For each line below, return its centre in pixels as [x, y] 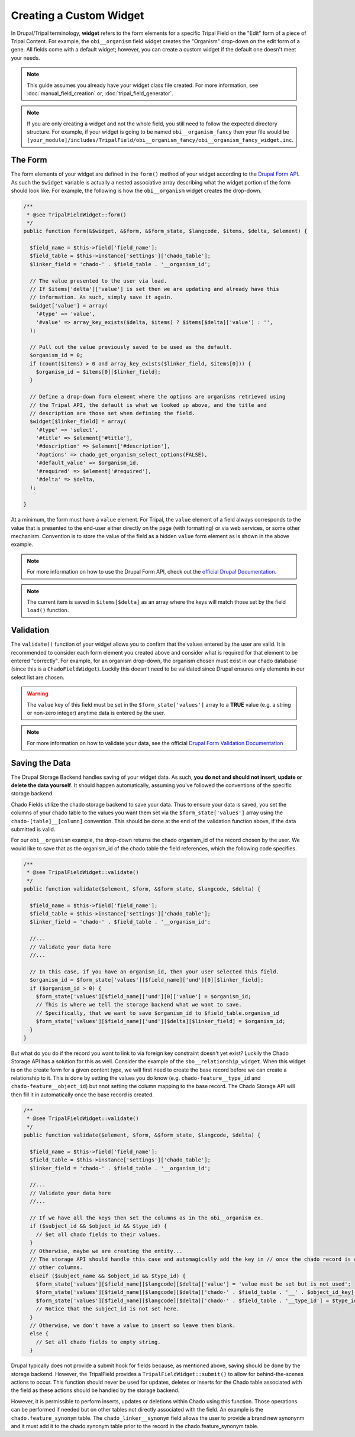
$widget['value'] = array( [69, 305]
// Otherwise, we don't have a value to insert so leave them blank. [133, 1326]
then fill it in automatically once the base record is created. [82, 1095]
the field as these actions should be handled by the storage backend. [95, 1390]
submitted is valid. [33, 829]
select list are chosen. [38, 677]
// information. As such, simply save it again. [102, 297]
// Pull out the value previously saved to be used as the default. [131, 347]
